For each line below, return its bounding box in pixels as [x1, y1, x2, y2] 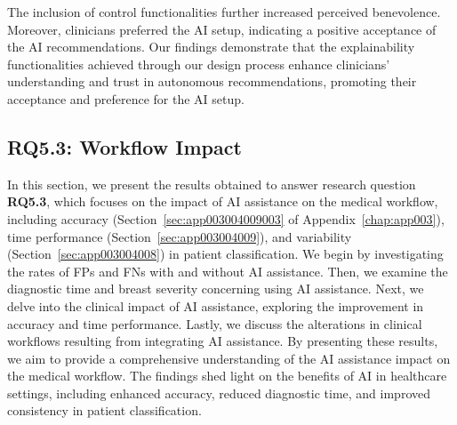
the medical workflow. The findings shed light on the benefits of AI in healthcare [7, 366, 447, 385]
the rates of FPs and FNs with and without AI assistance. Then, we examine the [7, 261, 448, 280]
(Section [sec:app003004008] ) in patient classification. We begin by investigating [7, 245, 444, 263]
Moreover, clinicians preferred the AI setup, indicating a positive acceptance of [7, 20, 437, 38]
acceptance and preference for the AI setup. [7, 89, 245, 108]
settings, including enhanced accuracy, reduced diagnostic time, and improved [7, 383, 430, 402]
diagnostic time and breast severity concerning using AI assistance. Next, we [7, 279, 424, 298]
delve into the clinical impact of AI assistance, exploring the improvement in [7, 296, 424, 315]
